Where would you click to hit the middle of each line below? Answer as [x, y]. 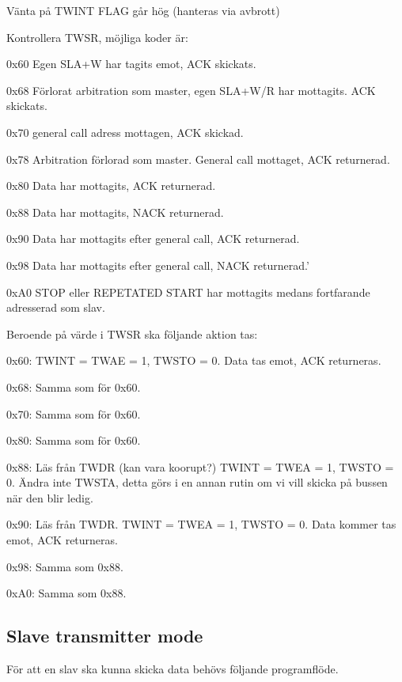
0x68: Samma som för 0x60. [74, 386]
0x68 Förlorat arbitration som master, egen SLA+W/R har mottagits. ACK [191, 90]
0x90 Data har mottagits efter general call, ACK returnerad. [153, 239]
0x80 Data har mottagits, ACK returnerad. [111, 186]
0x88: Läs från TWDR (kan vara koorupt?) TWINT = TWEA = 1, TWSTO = [200, 466]
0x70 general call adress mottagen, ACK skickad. [125, 132]
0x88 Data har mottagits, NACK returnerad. [115, 212]
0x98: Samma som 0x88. [65, 566]
